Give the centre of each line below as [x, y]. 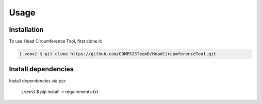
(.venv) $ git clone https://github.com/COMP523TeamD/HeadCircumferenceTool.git [118, 54]
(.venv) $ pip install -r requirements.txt [60, 91]
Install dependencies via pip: [38, 81]
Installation [26, 30]
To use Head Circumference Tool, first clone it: [56, 41]
